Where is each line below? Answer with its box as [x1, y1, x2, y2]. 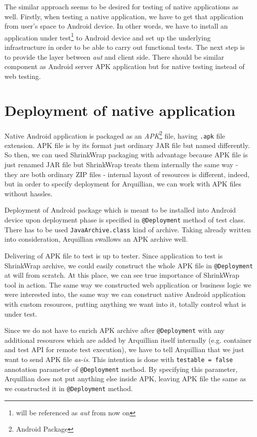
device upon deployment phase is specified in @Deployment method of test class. [4, 215, 246, 224]
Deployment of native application [4, 100, 236, 120]
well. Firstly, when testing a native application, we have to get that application [4, 11, 244, 21]
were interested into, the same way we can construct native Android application [4, 289, 246, 299]
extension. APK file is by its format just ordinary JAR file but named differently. [4, 140, 250, 150]
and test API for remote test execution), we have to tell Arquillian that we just [4, 344, 244, 355]
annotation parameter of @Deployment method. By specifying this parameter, [4, 364, 238, 374]
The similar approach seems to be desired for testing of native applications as [4, 1, 239, 11]
